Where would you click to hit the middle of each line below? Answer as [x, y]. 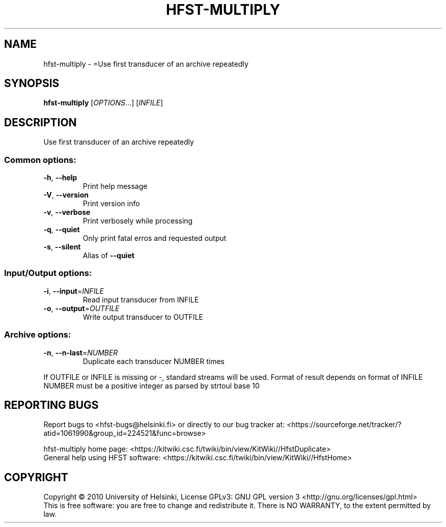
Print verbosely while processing [138, 221]
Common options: [40, 160]
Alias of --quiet [108, 256]
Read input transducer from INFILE [141, 299]
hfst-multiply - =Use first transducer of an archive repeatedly [146, 64]
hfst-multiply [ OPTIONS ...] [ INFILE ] [103, 103]
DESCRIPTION [40, 122]
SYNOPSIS [32, 84]
